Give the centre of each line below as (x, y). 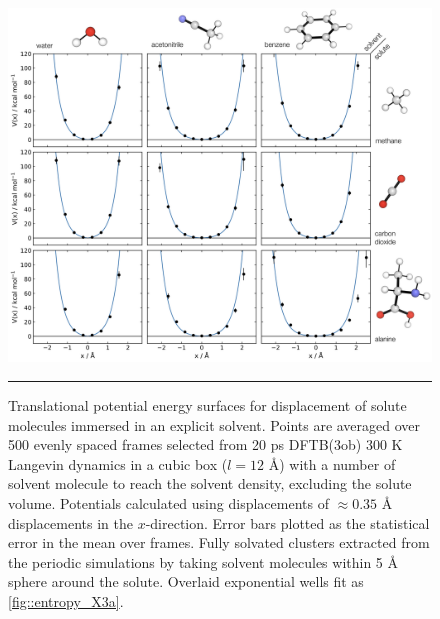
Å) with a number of (332, 463)
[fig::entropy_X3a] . (66, 600)
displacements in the (70, 522)
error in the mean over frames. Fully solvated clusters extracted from (219, 542)
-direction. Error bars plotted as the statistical (287, 522)
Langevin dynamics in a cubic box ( (118, 463)
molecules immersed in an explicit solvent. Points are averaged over (214, 424)
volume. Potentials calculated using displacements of (168, 503)
